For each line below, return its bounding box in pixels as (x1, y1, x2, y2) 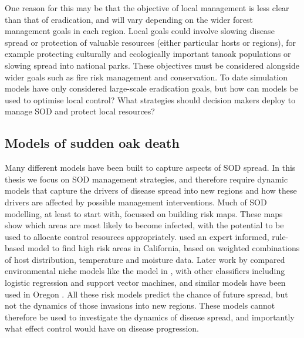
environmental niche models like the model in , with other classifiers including (5, 265, 285, 277)
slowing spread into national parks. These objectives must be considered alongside (5, 59, 299, 71)
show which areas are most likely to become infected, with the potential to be (5, 219, 284, 231)
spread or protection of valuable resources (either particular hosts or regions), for (5, 36, 296, 48)
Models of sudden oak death (5, 134, 180, 152)
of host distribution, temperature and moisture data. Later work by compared (5, 253, 285, 265)
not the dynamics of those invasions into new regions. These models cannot (5, 299, 275, 312)
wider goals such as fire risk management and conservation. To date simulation (5, 70, 288, 83)
